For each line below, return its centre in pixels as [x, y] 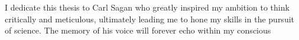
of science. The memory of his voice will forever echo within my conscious [138, 30]
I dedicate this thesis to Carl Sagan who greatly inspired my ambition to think [147, 7]
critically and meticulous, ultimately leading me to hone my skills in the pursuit [150, 19]
